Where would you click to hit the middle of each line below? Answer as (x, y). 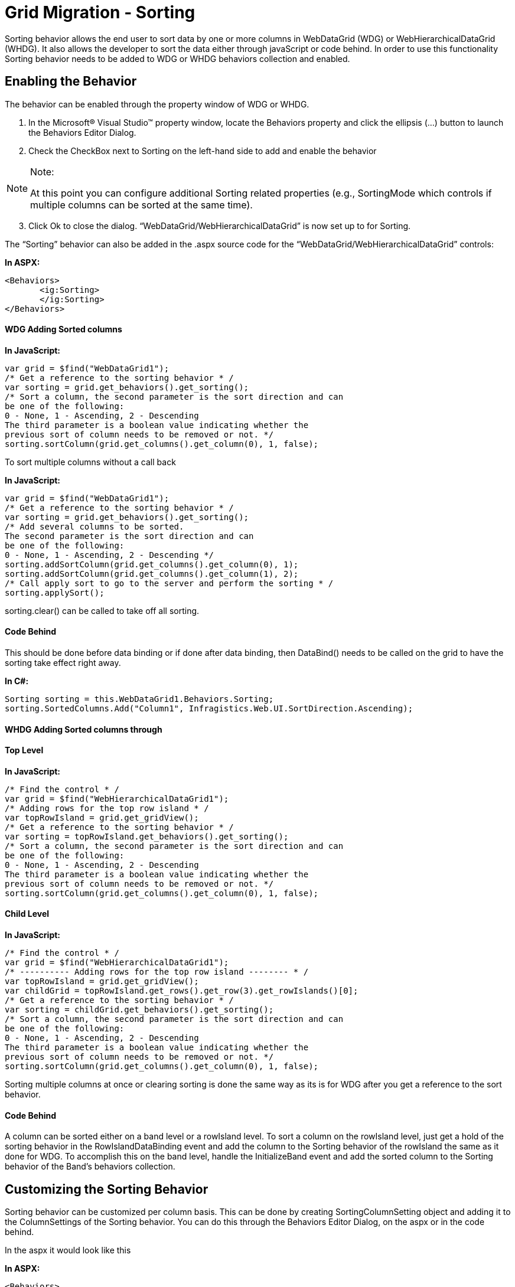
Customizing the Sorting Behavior (107, 1189)
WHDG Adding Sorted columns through (84, 729)
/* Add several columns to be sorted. (94, 526)
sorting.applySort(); (55, 592)
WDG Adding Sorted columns (63, 329)
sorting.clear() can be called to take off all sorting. (102, 610)
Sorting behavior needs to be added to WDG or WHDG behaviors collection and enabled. (177, 58)
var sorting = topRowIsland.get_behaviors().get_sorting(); (147, 836)
